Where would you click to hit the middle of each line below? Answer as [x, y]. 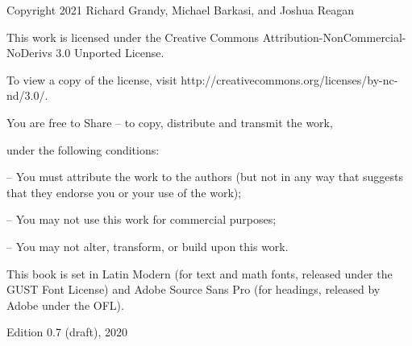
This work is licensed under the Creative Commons [133, 37]
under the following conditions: [83, 149]
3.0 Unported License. [110, 53]
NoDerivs [29, 53]
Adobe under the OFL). [65, 305]
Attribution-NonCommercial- [334, 37]
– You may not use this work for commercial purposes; [141, 219]
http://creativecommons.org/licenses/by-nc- [289, 79]
